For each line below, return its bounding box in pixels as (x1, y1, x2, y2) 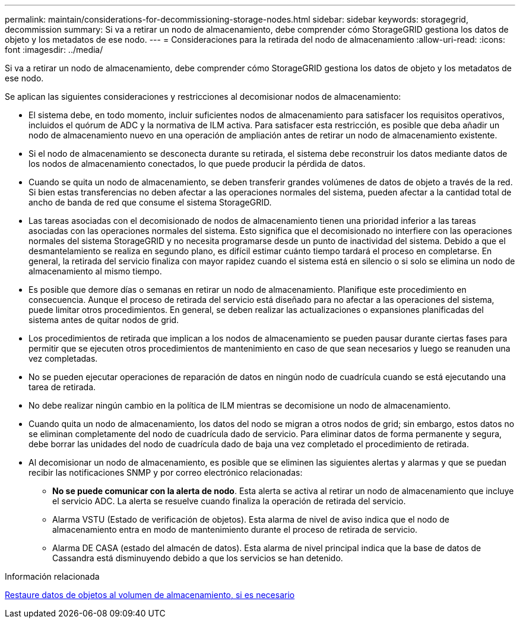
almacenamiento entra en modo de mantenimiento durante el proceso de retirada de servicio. (52, 524, 418, 535)
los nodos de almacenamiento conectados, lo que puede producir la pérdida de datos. (28, 159, 366, 169)
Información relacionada (5, 571, 100, 581)
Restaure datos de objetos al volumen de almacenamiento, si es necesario (5, 590, 295, 600)
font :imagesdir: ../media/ (5, 45, 103, 55)
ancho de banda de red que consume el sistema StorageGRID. (28, 197, 272, 207)
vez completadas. (28, 353, 98, 363)
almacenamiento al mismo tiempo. (28, 266, 162, 276)
